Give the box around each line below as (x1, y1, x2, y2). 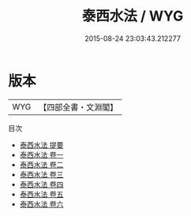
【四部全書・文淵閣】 (39, 102, 118, 113)
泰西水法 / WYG (81, 7, 184, 25)
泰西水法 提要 (19, 140, 64, 150)
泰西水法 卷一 (19, 150, 64, 159)
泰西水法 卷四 (19, 179, 64, 189)
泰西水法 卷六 (19, 199, 64, 209)
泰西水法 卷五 (19, 189, 64, 199)
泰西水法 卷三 (19, 169, 64, 179)
